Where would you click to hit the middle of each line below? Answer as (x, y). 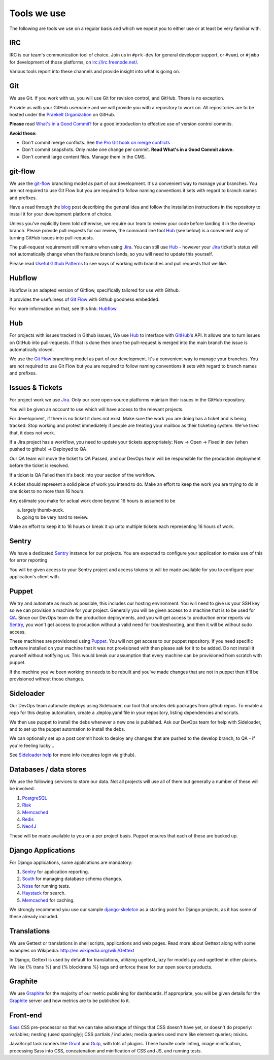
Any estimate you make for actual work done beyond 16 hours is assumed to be (93, 501)
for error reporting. (29, 560)
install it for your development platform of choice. (61, 214)
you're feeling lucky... (32, 745)
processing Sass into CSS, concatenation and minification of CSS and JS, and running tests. (106, 1051)
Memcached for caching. (48, 900)
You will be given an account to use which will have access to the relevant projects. (96, 409)
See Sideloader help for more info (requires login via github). (73, 755)
